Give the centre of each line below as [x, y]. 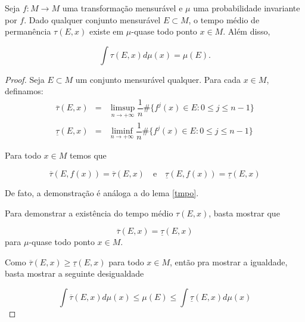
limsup [123, 108]
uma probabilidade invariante [247, 8]
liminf [122, 131]
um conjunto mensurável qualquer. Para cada [158, 79]
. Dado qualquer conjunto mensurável [92, 19]
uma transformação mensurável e [122, 8]
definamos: [24, 91]
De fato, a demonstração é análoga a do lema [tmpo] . [102, 193]
